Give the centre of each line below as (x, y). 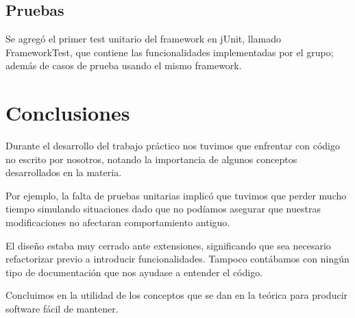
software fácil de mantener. (62, 309)
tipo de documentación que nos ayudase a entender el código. (134, 272)
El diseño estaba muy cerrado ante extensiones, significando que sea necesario (168, 245)
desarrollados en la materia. (64, 172)
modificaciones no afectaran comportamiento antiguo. (118, 222)
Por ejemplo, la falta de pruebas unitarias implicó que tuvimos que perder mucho (176, 195)
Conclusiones (68, 113)
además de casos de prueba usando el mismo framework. (124, 65)
